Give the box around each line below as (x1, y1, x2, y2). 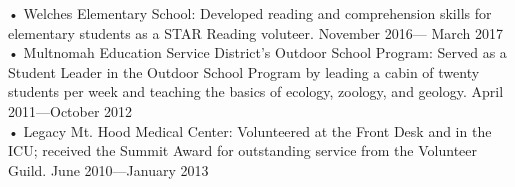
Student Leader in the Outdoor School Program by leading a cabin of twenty (8, 61, 480, 82)
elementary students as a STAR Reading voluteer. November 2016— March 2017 (8, 22, 504, 43)
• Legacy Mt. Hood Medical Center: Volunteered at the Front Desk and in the (8, 120, 492, 141)
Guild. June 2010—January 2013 (8, 159, 209, 180)
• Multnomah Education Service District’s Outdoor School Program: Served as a (8, 42, 507, 63)
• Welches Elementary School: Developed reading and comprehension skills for (8, 3, 492, 23)
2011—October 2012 (8, 100, 133, 121)
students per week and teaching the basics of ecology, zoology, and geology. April (8, 81, 504, 102)
